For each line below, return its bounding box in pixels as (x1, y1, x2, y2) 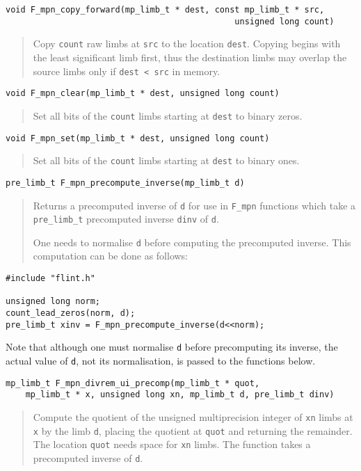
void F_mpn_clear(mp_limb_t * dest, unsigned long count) (6, 88, 280, 99)
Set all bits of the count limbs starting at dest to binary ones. (33, 153, 300, 168)
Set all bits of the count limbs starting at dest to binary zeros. (33, 108, 303, 122)
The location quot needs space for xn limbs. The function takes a (33, 437, 311, 452)
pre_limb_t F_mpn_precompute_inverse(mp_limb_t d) (6, 177, 245, 188)
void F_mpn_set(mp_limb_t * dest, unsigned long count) (6, 133, 270, 143)
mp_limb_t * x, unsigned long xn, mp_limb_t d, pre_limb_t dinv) (25, 390, 335, 400)
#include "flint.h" (6, 273, 95, 284)
